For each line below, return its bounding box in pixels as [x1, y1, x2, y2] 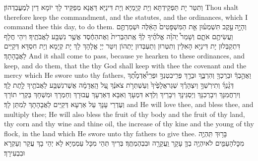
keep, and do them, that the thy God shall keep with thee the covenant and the [4, 60, 247, 70]
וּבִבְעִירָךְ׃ [4, 147, 25, 158]
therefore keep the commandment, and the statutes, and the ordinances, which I [4, 11, 248, 22]
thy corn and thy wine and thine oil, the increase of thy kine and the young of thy [4, 118, 254, 129]
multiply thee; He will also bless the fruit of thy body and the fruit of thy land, [4, 108, 245, 119]
